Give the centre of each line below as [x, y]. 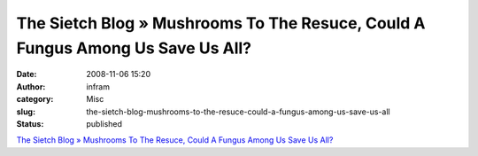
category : [35, 99]
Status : [30, 123]
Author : [31, 86]
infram [98, 86]
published [104, 123]
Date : [27, 74]
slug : [26, 112]
